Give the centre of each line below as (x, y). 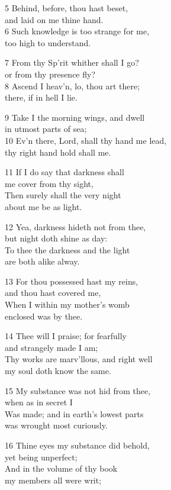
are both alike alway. (42, 261)
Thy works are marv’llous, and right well (79, 359)
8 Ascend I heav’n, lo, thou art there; (72, 86)
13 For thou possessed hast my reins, (72, 281)
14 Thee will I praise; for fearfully (66, 336)
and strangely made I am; (51, 347)
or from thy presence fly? (50, 74)
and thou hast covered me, (53, 293)
